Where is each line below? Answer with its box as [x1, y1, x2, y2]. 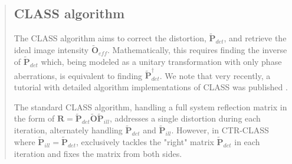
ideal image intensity [14, 44, 89, 56]
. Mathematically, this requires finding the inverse [107, 44, 287, 56]
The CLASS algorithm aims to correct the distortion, [14, 32, 206, 44]
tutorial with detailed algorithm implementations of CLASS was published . [14, 80, 288, 93]
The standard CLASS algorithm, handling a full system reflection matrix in [14, 100, 287, 113]
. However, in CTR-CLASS [171, 124, 269, 136]
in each [234, 135, 260, 147]
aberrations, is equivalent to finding [14, 69, 143, 81]
